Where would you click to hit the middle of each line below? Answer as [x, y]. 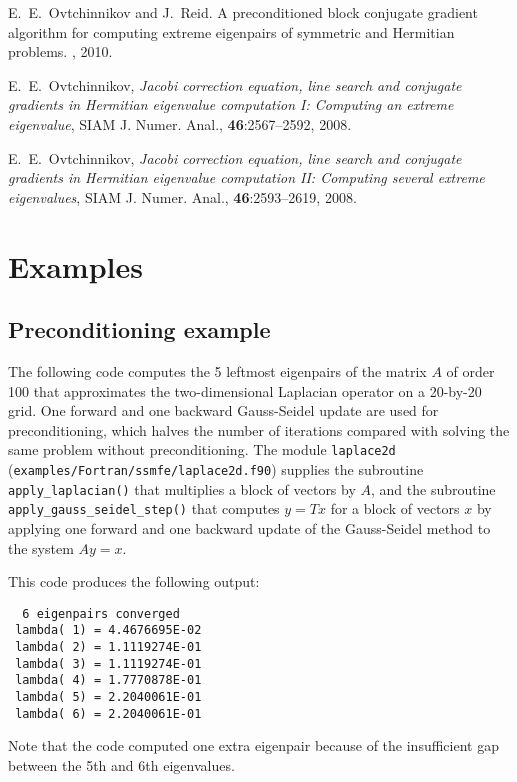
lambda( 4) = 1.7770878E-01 [108, 680]
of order [470, 370]
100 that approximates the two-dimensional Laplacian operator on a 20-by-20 [245, 390]
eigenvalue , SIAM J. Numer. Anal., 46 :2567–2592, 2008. [180, 123]
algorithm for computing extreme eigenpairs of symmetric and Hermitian [231, 31]
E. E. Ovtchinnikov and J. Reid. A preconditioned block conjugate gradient [243, 12]
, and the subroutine [433, 488]
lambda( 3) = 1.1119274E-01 [108, 663]
